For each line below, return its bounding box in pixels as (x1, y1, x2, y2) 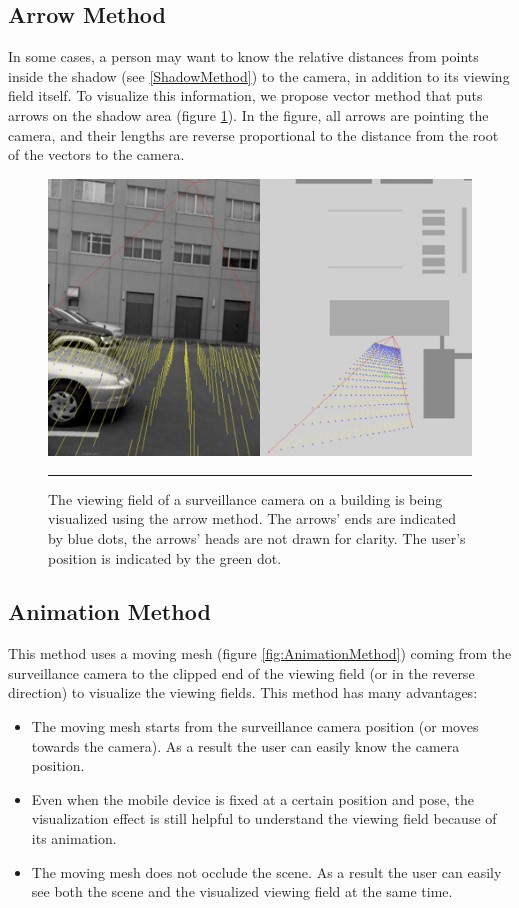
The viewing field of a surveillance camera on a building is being (48, 488, 443, 509)
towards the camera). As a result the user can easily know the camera (31, 735, 460, 756)
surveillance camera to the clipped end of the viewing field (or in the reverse (8, 662, 475, 683)
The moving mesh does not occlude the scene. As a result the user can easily (31, 861, 502, 882)
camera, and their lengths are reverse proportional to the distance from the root (8, 124, 499, 145)
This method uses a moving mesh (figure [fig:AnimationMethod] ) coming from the (8, 643, 512, 664)
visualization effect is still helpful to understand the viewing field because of (31, 808, 497, 829)
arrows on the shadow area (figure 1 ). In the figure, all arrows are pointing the (8, 104, 489, 125)
